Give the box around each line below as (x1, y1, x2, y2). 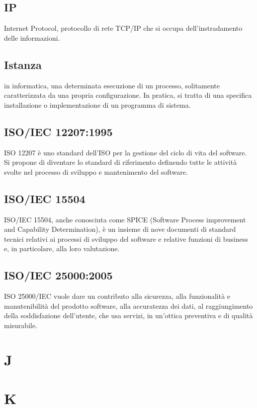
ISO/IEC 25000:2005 (4, 268, 113, 283)
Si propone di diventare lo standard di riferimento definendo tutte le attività (4, 157, 237, 167)
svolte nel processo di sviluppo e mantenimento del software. (4, 166, 188, 177)
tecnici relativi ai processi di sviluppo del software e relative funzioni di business (4, 233, 248, 244)
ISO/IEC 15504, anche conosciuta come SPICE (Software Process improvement (4, 214, 246, 224)
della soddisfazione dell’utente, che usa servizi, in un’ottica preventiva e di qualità (4, 310, 253, 321)
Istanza (4, 57, 42, 72)
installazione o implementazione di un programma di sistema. (4, 99, 191, 110)
